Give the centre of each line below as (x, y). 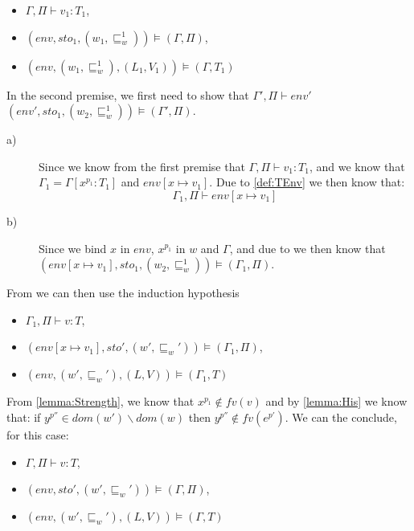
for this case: (38, 434)
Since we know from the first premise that (142, 166)
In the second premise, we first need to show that (128, 94)
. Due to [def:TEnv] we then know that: (307, 182)
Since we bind (73, 248)
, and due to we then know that (307, 248)
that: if (24, 417)
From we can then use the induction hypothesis (123, 293)
